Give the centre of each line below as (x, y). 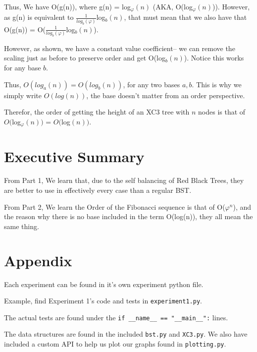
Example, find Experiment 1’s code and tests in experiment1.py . (103, 301)
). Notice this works (214, 58)
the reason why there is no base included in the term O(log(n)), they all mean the (128, 216)
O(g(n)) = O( (25, 29)
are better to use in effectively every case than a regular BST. (98, 190)
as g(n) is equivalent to (39, 17)
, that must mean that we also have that (185, 17)
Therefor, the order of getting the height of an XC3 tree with (97, 112)
